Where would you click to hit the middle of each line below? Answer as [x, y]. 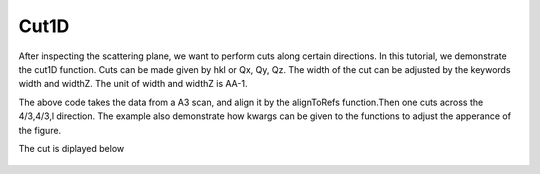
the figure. [40, 130]
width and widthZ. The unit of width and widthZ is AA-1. [133, 84]
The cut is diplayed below [71, 148]
